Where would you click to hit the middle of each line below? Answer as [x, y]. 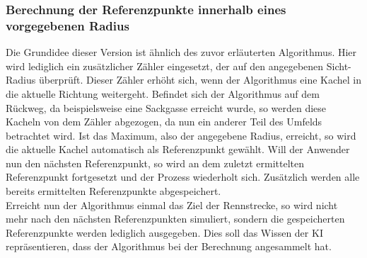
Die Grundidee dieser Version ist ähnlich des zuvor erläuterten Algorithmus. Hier [181, 52]
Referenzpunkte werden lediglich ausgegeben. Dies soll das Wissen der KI [164, 232]
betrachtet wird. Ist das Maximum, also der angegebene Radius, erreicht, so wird [181, 135]
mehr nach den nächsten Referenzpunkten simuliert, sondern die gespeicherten [175, 219]
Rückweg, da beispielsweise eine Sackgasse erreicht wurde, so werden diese [166, 107]
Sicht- [339, 66]
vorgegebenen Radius [68, 25]
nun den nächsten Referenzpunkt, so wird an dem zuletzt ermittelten [155, 163]
